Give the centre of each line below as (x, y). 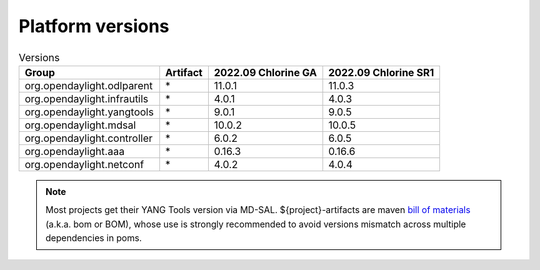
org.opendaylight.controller (89, 138)
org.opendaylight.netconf (84, 164)
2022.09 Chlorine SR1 (381, 72)
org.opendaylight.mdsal (80, 125)
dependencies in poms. (93, 238)
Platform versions (94, 26)
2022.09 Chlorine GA (265, 72)
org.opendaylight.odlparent (89, 85)
